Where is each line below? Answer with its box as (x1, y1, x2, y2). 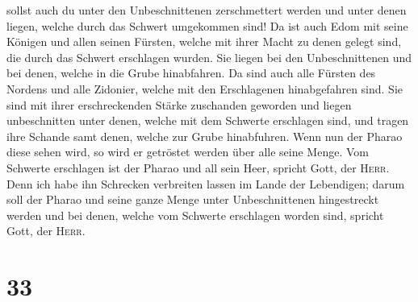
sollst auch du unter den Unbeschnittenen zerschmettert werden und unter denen (6, 2, 407, 18)
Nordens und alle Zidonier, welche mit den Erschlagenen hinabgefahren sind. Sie (6, 80, 403, 97)
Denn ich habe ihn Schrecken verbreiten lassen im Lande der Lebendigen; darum (6, 175, 405, 192)
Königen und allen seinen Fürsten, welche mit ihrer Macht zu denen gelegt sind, (6, 33, 402, 50)
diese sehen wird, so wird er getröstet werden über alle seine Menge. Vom (6, 143, 369, 160)
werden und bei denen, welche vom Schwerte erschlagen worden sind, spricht (6, 206, 384, 223)
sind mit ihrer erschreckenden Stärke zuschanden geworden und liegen (6, 96, 352, 113)
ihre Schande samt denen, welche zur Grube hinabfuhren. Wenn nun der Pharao (6, 127, 403, 144)
